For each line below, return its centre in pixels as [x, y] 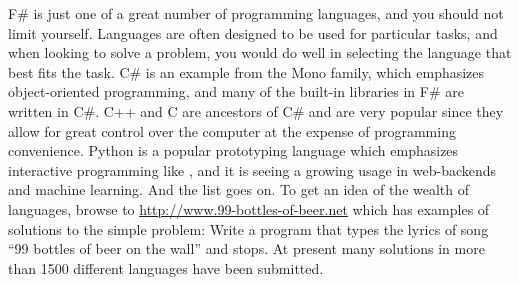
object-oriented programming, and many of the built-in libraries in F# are [236, 91]
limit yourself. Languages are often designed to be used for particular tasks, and [253, 32]
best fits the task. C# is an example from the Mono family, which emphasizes [246, 71]
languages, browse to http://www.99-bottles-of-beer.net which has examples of [249, 208]
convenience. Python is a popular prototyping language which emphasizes [233, 150]
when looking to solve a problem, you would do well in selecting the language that [260, 52]
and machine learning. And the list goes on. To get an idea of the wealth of [239, 189]
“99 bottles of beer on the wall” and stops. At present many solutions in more [246, 248]
